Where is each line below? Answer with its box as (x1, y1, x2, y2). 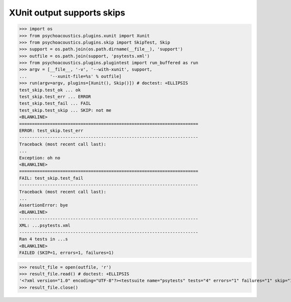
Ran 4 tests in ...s (19, 237, 68, 242)
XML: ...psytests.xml (19, 223, 71, 228)
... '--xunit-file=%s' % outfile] (19, 73, 122, 79)
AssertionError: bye (19, 203, 68, 208)
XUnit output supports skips (9, 7, 126, 18)
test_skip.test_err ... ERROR (19, 94, 91, 99)
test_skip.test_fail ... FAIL (19, 101, 91, 106)
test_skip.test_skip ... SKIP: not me (19, 107, 112, 113)
